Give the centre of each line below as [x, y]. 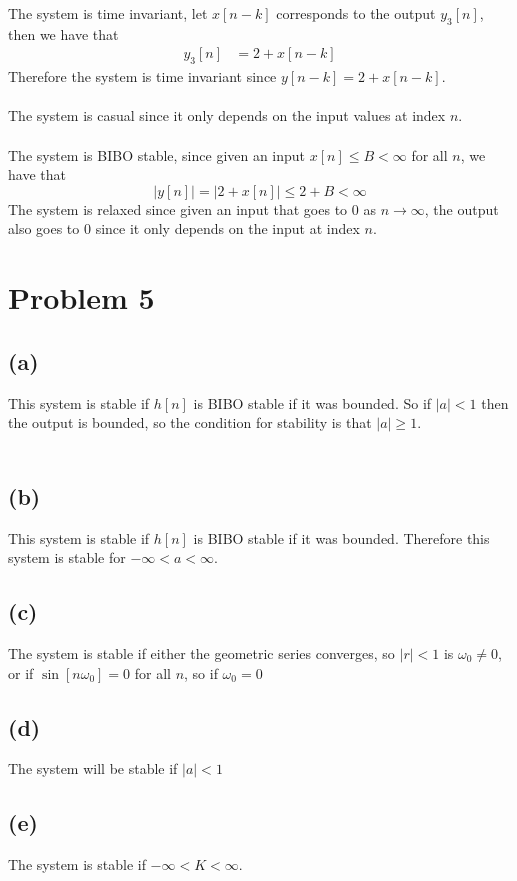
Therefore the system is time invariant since [142, 76]
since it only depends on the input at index [227, 228]
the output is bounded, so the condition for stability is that [190, 422]
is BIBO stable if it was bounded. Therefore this [341, 537]
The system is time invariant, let [108, 13]
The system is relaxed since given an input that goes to [178, 208]
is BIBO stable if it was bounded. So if [312, 402]
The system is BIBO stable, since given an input [157, 154]
